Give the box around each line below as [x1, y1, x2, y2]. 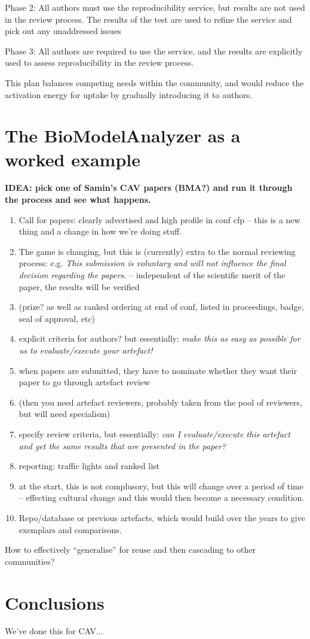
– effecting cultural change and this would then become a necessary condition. [19, 491, 305, 504]
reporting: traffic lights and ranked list [19, 460, 160, 472]
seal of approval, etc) [19, 312, 96, 324]
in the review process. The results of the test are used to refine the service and [5, 13, 292, 25]
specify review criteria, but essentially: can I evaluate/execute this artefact [19, 427, 290, 440]
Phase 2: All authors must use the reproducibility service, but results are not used [5, 1, 305, 13]
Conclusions [5, 590, 105, 614]
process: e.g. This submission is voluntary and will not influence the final [19, 257, 286, 269]
